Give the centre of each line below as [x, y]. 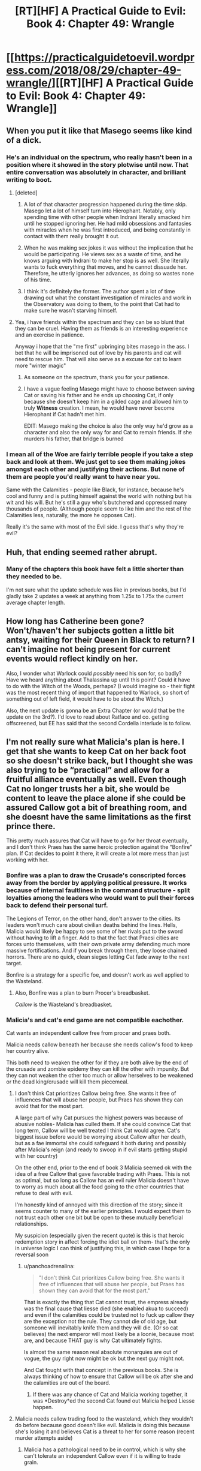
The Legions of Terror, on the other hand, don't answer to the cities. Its [93, 918]
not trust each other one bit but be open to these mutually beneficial [99, 1218]
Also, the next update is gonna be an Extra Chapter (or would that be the [95, 710]
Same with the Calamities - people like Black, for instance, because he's [95, 490]
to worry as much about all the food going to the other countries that [99, 1187]
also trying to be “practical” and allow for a [88, 770]
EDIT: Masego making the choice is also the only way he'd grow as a [108, 426]
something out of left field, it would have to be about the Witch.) [85, 699]
